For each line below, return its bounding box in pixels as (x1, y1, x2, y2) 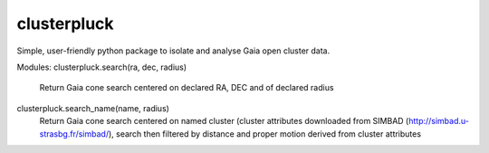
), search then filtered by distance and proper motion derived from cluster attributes (108, 128, 421, 139)
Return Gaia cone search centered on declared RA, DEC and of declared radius (39, 82, 334, 93)
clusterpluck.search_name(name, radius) (16, 102, 169, 113)
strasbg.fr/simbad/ (39, 128, 109, 139)
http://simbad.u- (407, 116, 470, 127)
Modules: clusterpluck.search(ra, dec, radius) (16, 62, 187, 72)
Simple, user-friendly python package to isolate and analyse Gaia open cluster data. (16, 45, 331, 56)
